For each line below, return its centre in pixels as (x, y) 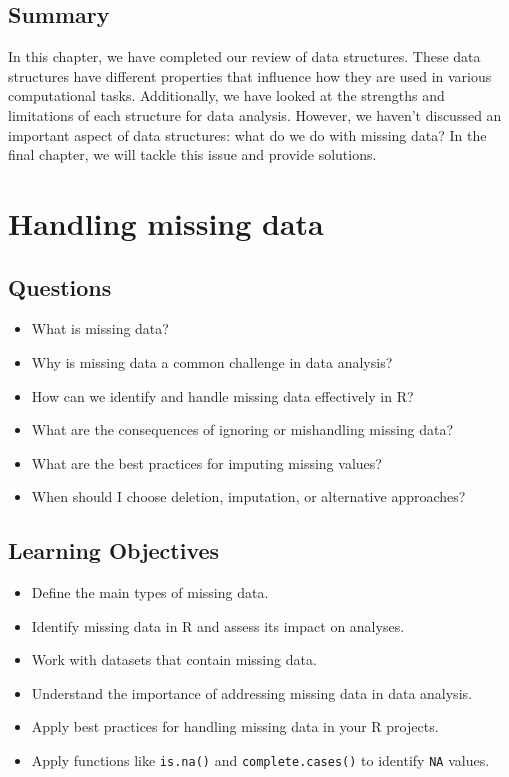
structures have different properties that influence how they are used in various (250, 75)
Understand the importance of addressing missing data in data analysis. (251, 692)
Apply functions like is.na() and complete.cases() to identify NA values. (260, 760)
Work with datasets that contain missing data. (174, 659)
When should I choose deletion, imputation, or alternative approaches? (248, 496)
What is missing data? (100, 328)
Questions (60, 286)
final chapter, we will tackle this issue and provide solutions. (192, 154)
